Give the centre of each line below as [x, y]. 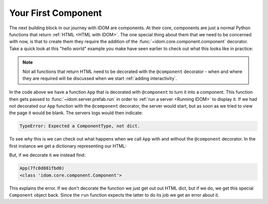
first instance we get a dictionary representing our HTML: [68, 146]
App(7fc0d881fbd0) [42, 168]
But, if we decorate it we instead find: [47, 155]
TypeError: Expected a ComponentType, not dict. [80, 126]
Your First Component [56, 13]
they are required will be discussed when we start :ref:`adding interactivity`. [100, 78]
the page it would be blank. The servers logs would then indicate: [76, 113]
